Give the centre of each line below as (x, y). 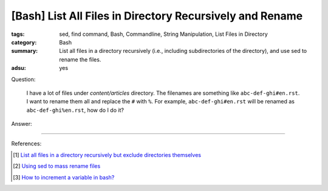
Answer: (22, 124)
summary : (25, 51)
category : (24, 42)
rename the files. (80, 59)
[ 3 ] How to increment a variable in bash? (64, 177)
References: (26, 144)
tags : (18, 34)
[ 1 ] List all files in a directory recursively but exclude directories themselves (107, 155)
